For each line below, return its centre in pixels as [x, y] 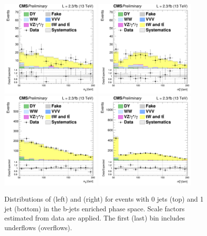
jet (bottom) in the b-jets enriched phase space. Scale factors [95, 208]
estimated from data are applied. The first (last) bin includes [95, 218]
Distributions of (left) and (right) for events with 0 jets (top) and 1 [104, 199]
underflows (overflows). [38, 228]
